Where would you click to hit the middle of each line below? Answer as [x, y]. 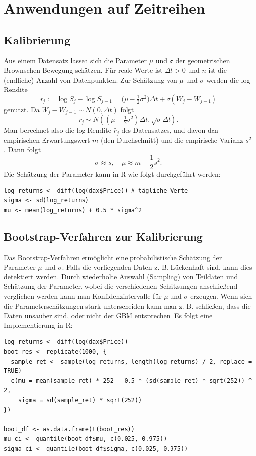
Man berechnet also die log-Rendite [58, 130]
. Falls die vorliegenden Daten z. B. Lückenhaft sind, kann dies [157, 267]
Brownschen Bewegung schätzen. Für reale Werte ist [83, 70]
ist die [217, 70]
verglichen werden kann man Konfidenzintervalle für [83, 296]
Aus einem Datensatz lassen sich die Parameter [75, 60]
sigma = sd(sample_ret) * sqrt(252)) [80, 400]
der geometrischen [203, 60]
